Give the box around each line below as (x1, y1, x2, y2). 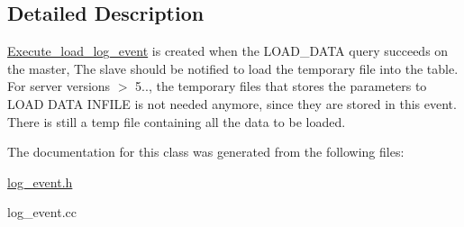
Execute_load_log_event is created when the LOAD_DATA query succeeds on (7, 41, 449, 60)
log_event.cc (7, 203, 77, 222)
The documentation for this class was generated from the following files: (7, 142, 405, 161)
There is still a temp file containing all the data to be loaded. (7, 112, 346, 131)
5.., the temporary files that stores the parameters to (135, 77, 427, 95)
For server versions (7, 77, 111, 95)
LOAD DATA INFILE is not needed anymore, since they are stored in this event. (7, 94, 457, 113)
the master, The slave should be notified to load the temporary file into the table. (7, 59, 459, 77)
